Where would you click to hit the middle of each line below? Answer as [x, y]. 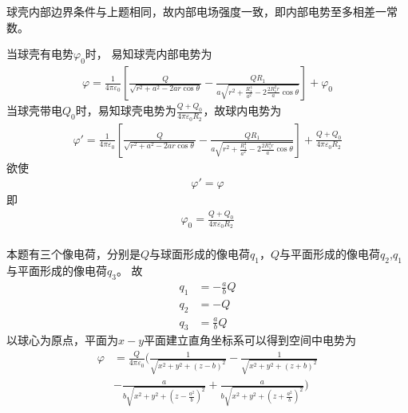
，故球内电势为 [242, 110]
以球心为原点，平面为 [62, 340]
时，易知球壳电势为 [126, 110]
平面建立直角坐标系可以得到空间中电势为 [250, 340]
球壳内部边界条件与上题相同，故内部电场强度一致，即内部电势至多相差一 [196, 11]
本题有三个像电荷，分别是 [73, 254]
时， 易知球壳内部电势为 [149, 54]
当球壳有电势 [40, 54]
